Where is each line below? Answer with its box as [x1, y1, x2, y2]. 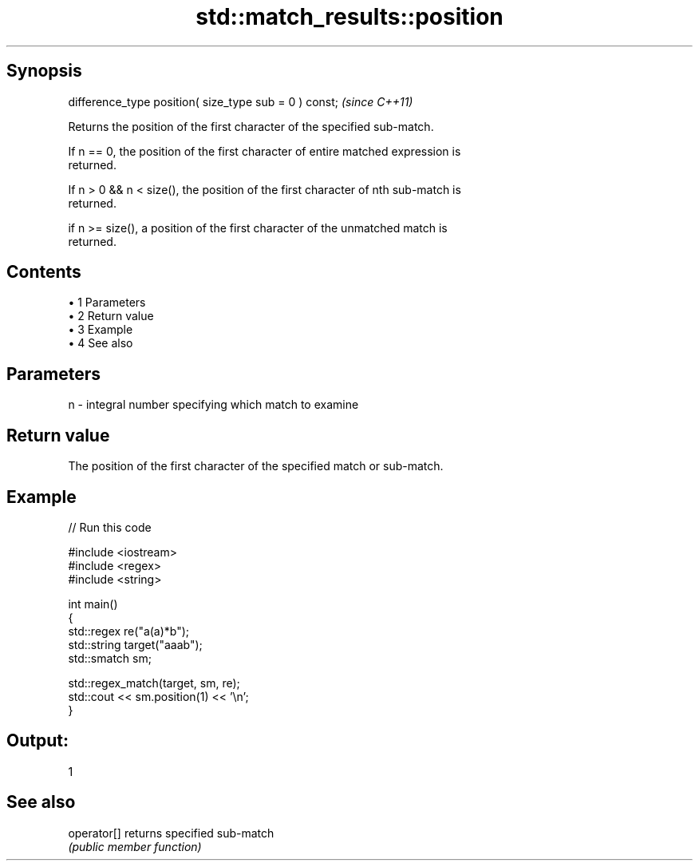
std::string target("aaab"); [68, 637, 203, 651]
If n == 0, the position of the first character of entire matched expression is [68, 144, 461, 158]
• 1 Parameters [68, 295, 146, 310]
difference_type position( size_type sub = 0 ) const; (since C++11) [68, 94, 413, 109]
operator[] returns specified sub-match [68, 825, 274, 840]
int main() [68, 596, 118, 611]
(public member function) [68, 839, 202, 853]
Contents [6, 262, 81, 283]
